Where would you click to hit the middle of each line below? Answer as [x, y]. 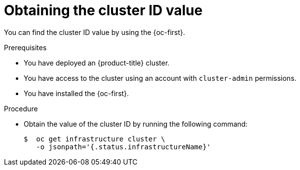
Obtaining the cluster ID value [103, 10]
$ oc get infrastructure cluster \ [94, 139]
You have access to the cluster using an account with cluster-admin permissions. [160, 78]
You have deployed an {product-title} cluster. [97, 63]
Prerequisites [25, 47]
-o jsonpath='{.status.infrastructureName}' [124, 147]
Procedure [21, 108]
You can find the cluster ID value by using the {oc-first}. [95, 32]
